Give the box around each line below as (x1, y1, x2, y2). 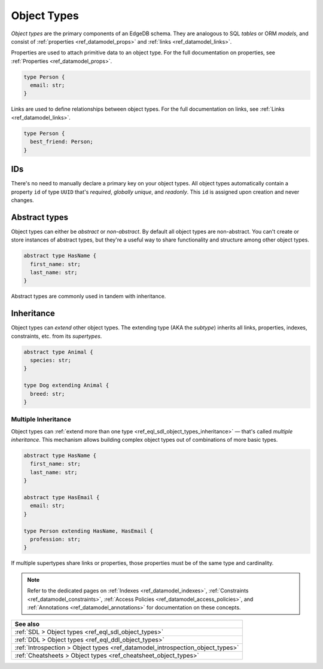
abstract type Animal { (23, 349, 94, 355)
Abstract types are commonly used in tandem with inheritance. (11, 293, 166, 300)
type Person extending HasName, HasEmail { (23, 527, 154, 534)
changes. (11, 196, 34, 203)
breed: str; (30, 390, 65, 397)
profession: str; (30, 536, 81, 542)
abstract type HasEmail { (23, 494, 100, 501)
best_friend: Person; (30, 138, 94, 145)
